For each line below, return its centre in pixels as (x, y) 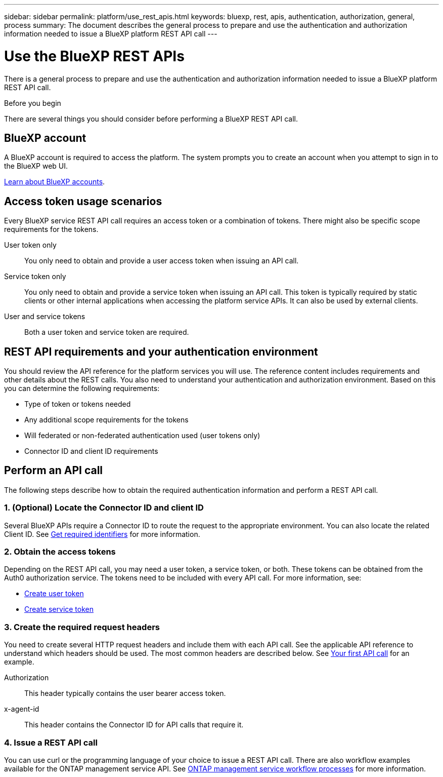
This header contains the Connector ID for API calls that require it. (134, 725)
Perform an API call (54, 471)
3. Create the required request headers (82, 627)
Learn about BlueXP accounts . (55, 182)
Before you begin (33, 103)
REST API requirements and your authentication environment (161, 352)
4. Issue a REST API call (51, 742)
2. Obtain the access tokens (60, 552)
